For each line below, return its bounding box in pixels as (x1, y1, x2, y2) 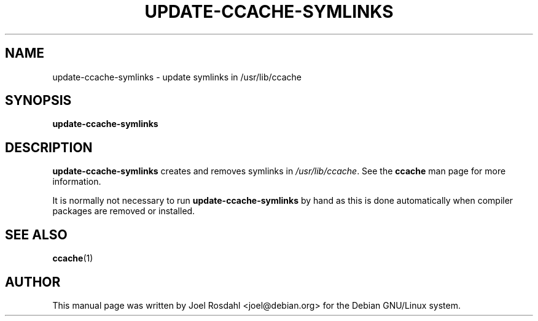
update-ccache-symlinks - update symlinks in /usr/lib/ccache (52, 71, 302, 82)
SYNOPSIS (5, 93, 72, 109)
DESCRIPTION (5, 139, 93, 155)
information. (52, 176, 101, 187)
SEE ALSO (5, 226, 68, 242)
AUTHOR (5, 274, 61, 290)
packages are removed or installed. (52, 206, 195, 217)
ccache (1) (52, 253, 93, 264)
